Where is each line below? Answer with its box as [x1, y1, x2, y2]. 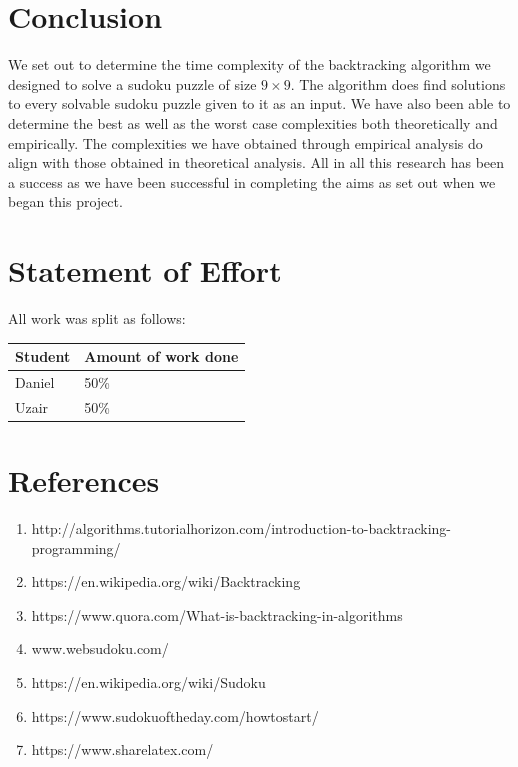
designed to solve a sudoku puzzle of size [8, 73, 257, 94]
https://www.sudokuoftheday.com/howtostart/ [31, 705, 319, 726]
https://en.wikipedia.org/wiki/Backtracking [31, 571, 301, 592]
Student [15, 346, 71, 367]
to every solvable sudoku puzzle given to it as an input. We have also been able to [8, 93, 511, 114]
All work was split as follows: [8, 308, 186, 328]
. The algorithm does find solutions [290, 73, 506, 94]
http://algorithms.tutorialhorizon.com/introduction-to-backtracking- [31, 518, 451, 538]
